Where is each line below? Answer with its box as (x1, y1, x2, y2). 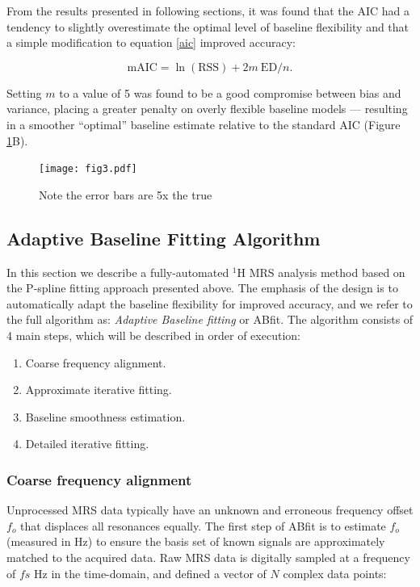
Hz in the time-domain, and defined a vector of (34, 564, 267, 581)
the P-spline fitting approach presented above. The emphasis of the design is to (6, 279, 398, 296)
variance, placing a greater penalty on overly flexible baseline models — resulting (6, 100, 408, 117)
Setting (6, 84, 42, 101)
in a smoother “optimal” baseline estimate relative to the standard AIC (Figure (6, 115, 401, 132)
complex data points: (283, 564, 387, 581)
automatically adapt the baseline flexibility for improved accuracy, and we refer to (6, 295, 413, 312)
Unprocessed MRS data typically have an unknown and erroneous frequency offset (6, 501, 414, 518)
